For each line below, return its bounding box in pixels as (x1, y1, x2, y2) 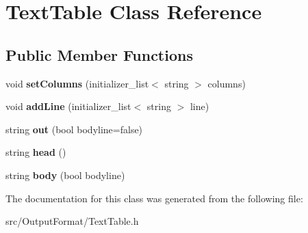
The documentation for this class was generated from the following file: (5, 191, 303, 205)
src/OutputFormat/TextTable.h (5, 214, 139, 228)
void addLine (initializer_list (5, 99, 131, 113)
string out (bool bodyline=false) (5, 122, 143, 136)
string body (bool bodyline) (5, 167, 125, 182)
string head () (5, 145, 66, 159)
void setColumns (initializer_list (5, 76, 149, 90)
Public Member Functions (5, 44, 193, 65)
